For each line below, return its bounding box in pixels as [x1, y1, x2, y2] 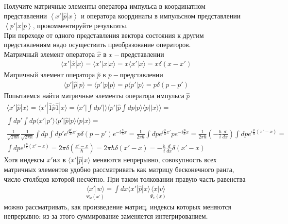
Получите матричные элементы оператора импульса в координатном [4, 1, 205, 11]
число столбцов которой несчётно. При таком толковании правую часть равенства [4, 173, 246, 184]
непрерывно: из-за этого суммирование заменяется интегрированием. [4, 211, 208, 221]
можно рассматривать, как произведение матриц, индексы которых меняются [4, 201, 231, 211]
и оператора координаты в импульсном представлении [81, 10, 241, 20]
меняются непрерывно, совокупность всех [92, 155, 217, 165]
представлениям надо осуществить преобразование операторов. [4, 39, 191, 50]
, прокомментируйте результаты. [33, 20, 128, 30]
